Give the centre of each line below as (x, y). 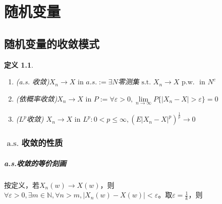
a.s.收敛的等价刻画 (35, 163)
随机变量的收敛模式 (52, 43)
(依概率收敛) (37, 98)
